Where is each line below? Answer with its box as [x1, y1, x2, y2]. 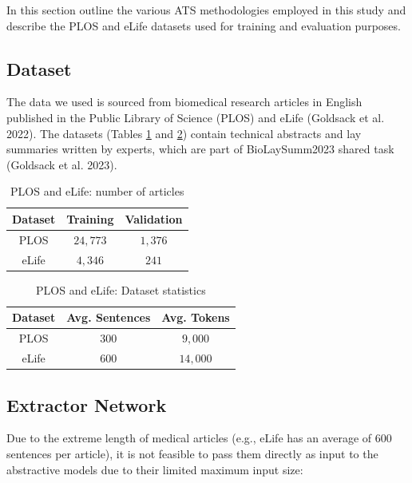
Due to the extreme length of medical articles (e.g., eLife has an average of [6, 430, 372, 446]
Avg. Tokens [161, 309, 230, 326]
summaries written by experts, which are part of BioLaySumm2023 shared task [6, 141, 394, 157]
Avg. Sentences [66, 309, 151, 326]
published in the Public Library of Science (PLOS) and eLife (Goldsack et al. [6, 109, 385, 125]
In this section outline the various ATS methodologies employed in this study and [6, 2, 406, 18]
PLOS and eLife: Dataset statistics [36, 281, 206, 298]
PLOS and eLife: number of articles [10, 183, 184, 200]
